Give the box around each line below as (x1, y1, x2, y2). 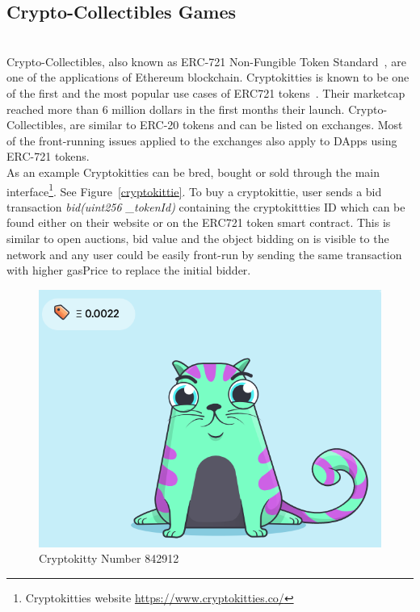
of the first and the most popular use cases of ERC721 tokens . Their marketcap (6, 84, 405, 101)
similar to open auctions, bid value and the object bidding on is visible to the (6, 229, 389, 246)
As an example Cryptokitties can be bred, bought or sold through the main (6, 163, 380, 180)
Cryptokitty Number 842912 (39, 550, 179, 567)
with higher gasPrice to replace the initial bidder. (6, 262, 251, 279)
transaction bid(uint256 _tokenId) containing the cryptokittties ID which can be (6, 198, 405, 215)
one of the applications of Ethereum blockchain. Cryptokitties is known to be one (6, 69, 409, 86)
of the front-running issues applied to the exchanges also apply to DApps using (6, 132, 397, 149)
